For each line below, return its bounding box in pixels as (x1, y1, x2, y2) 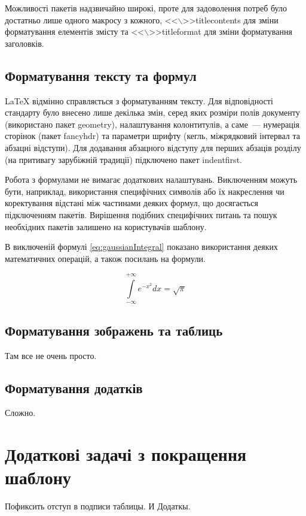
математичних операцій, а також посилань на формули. (5, 252, 206, 264)
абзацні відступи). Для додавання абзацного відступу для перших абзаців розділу (5, 141, 301, 153)
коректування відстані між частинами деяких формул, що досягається (5, 197, 258, 209)
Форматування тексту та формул (5, 66, 197, 85)
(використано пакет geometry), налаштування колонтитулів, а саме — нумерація (5, 117, 300, 130)
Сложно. (5, 406, 36, 419)
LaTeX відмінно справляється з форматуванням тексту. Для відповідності (5, 94, 273, 107)
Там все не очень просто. (5, 349, 97, 361)
